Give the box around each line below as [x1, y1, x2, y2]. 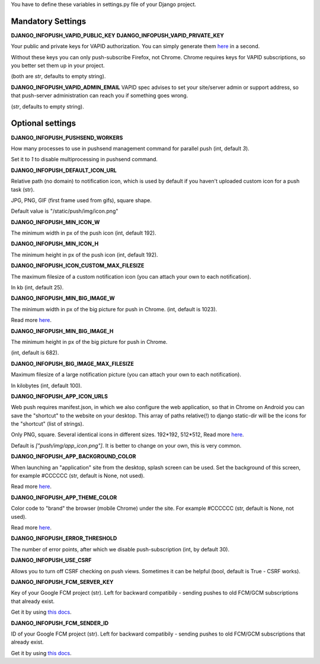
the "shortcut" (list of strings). [11, 420, 84, 427]
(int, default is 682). [11, 349, 59, 356]
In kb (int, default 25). [11, 284, 64, 291]
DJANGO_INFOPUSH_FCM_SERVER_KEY [11, 578, 114, 585]
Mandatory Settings [11, 16, 87, 26]
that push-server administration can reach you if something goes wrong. [11, 92, 188, 99]
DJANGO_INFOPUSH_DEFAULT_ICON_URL [11, 167, 117, 174]
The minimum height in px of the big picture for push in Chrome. [11, 338, 168, 345]
